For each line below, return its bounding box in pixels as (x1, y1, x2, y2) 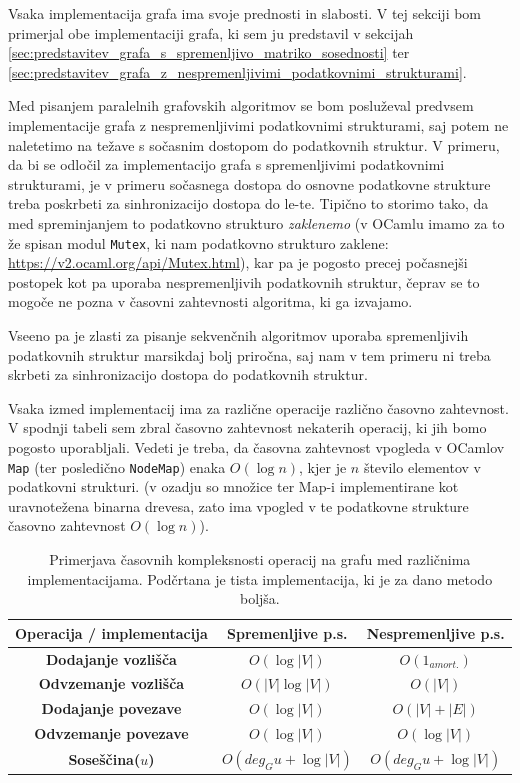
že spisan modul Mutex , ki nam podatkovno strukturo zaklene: (8, 232, 389, 253)
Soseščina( (68, 749, 141, 770)
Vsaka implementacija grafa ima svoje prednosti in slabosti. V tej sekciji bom (8, 3, 482, 23)
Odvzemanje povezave (34, 723, 189, 744)
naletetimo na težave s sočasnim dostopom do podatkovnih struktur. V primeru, (8, 134, 500, 155)
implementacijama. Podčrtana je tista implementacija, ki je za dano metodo (27, 568, 493, 589)
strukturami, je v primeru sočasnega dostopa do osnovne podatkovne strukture (8, 173, 491, 194)
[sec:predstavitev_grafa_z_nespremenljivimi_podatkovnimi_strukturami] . (8, 61, 467, 82)
